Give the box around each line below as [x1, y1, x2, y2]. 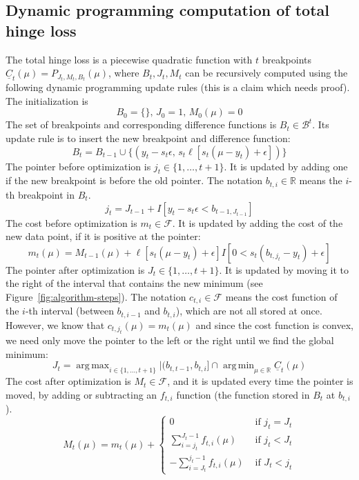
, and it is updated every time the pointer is [167, 374, 353, 388]
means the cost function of [225, 289, 338, 303]
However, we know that [6, 317, 105, 332]
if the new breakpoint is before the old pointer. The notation [6, 173, 263, 188]
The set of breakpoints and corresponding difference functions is [6, 117, 277, 132]
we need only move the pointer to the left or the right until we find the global [6, 333, 334, 348]
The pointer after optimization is [6, 262, 145, 277]
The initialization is [6, 93, 88, 108]
